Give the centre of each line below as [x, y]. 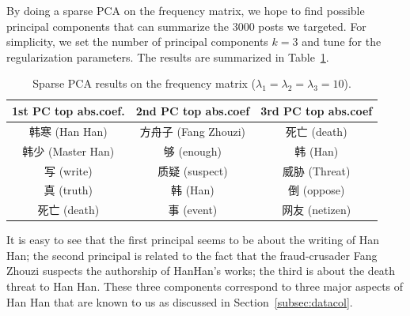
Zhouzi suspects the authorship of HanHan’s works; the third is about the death [201, 271]
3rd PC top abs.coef [317, 110]
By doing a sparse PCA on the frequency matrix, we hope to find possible [186, 10]
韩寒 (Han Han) [68, 131]
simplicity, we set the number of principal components [137, 41]
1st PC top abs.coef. [68, 110]
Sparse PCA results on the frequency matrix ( [144, 83]
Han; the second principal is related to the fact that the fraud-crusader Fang [192, 255]
